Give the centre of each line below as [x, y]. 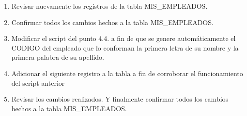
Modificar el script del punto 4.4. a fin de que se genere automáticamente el [123, 38]
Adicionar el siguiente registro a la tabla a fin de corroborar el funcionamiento [127, 73]
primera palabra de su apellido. [58, 57]
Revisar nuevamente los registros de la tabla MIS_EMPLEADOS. [109, 6]
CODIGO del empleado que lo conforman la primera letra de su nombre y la [125, 47]
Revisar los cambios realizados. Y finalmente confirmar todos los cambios [120, 99]
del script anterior [38, 83]
